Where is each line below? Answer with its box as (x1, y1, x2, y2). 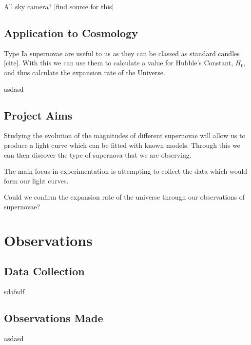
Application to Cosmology (4, 25, 138, 40)
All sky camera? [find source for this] (4, 1, 114, 11)
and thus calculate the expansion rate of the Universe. (4, 67, 165, 77)
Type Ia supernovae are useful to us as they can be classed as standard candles (4, 48, 240, 58)
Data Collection (4, 264, 85, 279)
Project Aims (4, 107, 73, 122)
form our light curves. (4, 175, 69, 185)
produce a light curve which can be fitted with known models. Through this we (4, 140, 240, 150)
